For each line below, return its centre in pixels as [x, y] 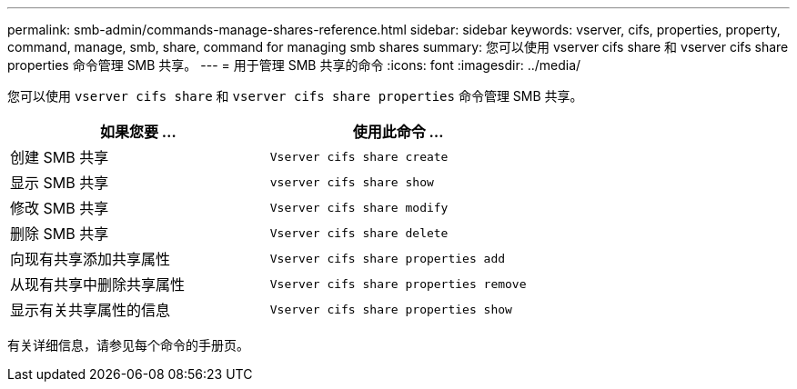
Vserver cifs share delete [359, 233]
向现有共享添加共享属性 [91, 259]
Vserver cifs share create [359, 156]
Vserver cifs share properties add [388, 258]
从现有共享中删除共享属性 [98, 284]
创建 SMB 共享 [60, 157]
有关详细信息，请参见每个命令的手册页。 [128, 345]
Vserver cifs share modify [359, 207]
